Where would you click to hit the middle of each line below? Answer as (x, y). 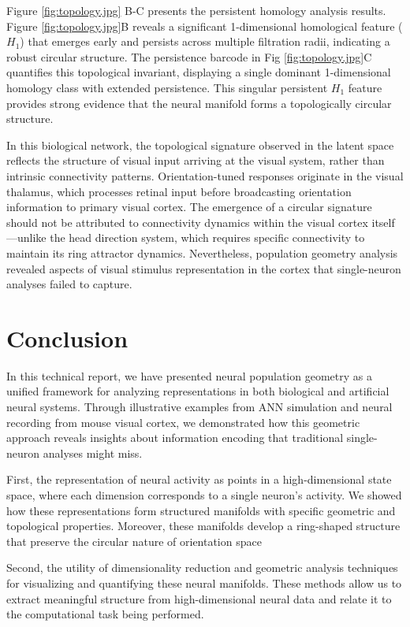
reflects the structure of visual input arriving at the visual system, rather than (196, 160)
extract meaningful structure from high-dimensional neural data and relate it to (199, 598)
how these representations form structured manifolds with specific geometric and (201, 510)
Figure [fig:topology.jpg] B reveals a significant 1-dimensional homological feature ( (205, 26)
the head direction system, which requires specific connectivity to (207, 237)
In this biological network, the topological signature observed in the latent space (200, 145)
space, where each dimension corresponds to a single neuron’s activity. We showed (204, 494)
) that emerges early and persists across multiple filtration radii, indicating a (205, 41)
